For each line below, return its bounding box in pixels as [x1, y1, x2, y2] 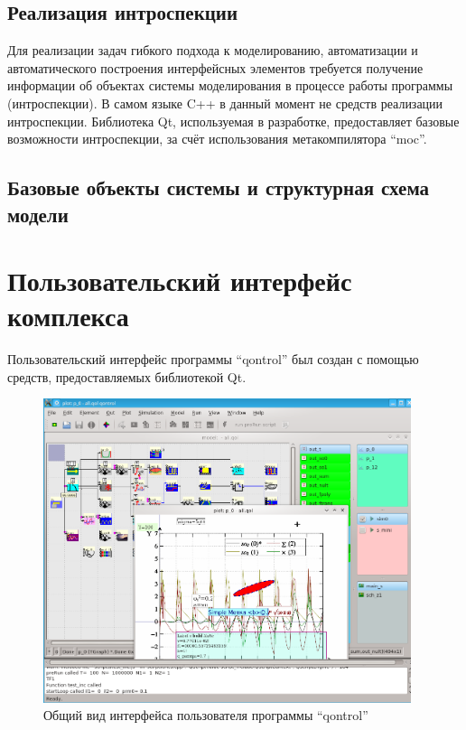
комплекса [7, 297, 129, 334]
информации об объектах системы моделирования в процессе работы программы [7, 76, 453, 95]
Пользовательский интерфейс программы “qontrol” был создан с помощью [7, 350, 419, 369]
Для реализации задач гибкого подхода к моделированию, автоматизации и [7, 41, 418, 60]
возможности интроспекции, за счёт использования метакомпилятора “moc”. [7, 129, 427, 148]
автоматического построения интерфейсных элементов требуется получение [7, 58, 424, 77]
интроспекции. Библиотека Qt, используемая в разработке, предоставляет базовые [7, 111, 460, 130]
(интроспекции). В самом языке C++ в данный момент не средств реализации [7, 93, 443, 112]
